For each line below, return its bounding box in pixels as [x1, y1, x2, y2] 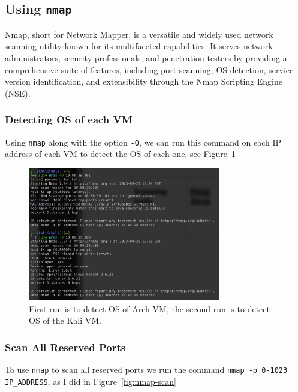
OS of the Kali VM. [29, 314, 101, 327]
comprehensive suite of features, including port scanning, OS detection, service [5, 63, 294, 76]
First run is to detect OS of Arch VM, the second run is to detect [29, 302, 270, 315]
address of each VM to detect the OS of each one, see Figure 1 [5, 147, 236, 160]
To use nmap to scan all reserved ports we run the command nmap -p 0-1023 [5, 363, 288, 376]
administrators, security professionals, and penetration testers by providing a [5, 51, 287, 64]
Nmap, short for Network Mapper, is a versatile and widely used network [5, 28, 273, 40]
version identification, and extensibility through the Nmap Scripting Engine [5, 75, 282, 88]
